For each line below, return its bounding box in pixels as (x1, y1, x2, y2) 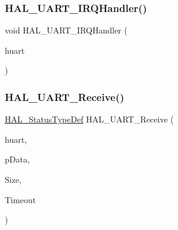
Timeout (5, 193, 36, 206)
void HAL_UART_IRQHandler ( (5, 24, 127, 36)
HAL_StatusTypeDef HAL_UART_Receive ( (5, 113, 174, 125)
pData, (5, 153, 30, 165)
